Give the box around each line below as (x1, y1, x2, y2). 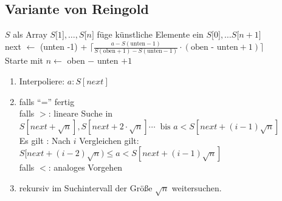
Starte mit (5, 54, 44, 67)
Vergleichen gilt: (79, 134, 139, 146)
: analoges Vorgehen (48, 161, 123, 174)
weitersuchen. (171, 181, 222, 194)
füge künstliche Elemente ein (97, 28, 204, 41)
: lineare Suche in (48, 107, 113, 120)
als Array (13, 28, 47, 41)
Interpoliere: (19, 75, 65, 87)
